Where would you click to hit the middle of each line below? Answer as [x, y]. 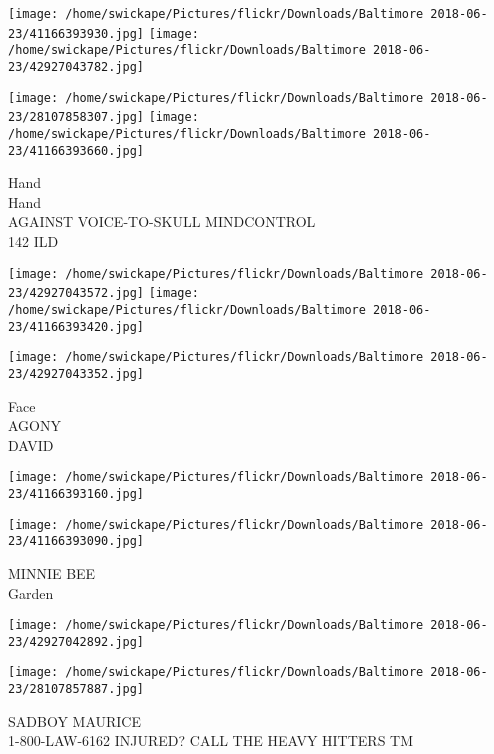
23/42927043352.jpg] [76, 373]
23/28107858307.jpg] [76, 117]
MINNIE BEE [52, 572]
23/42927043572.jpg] [76, 293]
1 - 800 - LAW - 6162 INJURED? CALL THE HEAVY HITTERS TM [211, 740]
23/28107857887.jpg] [76, 689]
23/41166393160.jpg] [76, 494]
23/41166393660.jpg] [76, 150]
